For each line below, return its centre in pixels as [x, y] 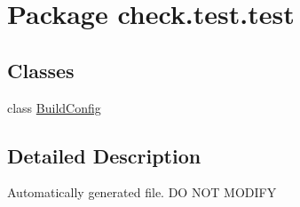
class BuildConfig [54, 107]
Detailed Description [104, 155]
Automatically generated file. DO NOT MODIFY [142, 192]
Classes [41, 70]
